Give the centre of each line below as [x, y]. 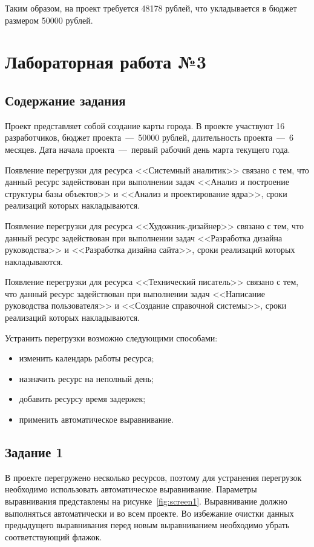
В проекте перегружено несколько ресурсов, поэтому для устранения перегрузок [153, 477]
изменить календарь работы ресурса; [87, 358]
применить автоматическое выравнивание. [96, 419]
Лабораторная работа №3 [106, 62]
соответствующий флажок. [54, 536]
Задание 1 [34, 452]
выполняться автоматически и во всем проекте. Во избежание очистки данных [149, 513]
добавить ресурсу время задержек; [82, 399]
